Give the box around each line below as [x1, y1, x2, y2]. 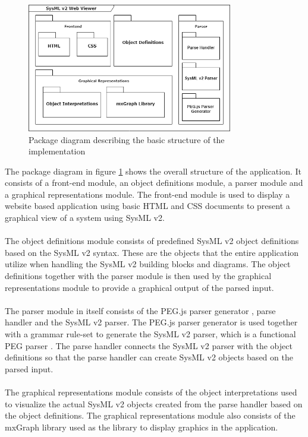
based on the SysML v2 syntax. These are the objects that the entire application [5, 246, 299, 258]
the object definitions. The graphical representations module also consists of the [5, 409, 296, 422]
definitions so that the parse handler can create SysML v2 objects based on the [5, 351, 293, 363]
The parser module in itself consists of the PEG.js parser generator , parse [5, 304, 276, 316]
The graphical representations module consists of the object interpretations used [5, 385, 297, 398]
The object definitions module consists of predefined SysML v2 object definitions [5, 235, 299, 247]
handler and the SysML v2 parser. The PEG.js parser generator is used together [5, 316, 298, 328]
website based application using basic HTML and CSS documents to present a [5, 199, 290, 212]
